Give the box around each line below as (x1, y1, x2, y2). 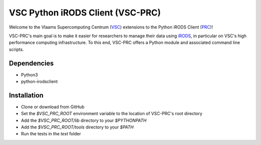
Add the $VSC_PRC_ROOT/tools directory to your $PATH (21, 124, 134, 130)
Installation (9, 91, 43, 99)
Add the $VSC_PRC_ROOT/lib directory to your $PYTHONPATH (21, 117, 147, 123)
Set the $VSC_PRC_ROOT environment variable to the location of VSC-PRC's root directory (21, 111, 203, 116)
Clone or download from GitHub (21, 104, 85, 110)
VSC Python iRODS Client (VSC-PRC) (9, 7, 161, 18)
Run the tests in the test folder (21, 131, 81, 137)
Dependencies (9, 59, 54, 67)
